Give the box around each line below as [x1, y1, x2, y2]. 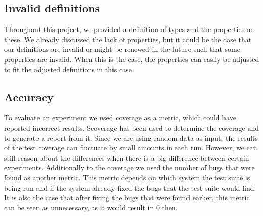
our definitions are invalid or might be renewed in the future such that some [4, 44, 240, 54]
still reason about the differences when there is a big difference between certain [4, 152, 249, 163]
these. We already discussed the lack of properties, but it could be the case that [4, 34, 252, 44]
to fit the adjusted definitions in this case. [4, 64, 134, 74]
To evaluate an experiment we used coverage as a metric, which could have [4, 112, 236, 123]
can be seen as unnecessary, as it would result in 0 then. [4, 202, 178, 212]
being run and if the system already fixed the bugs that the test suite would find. [4, 182, 256, 193]
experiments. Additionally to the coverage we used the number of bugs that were [4, 162, 255, 173]
